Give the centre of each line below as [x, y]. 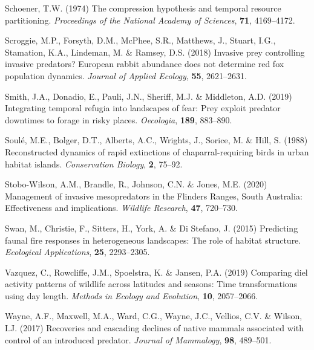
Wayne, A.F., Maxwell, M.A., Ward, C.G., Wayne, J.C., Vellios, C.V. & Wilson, [154, 316]
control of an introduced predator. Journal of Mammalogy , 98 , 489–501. [138, 339]
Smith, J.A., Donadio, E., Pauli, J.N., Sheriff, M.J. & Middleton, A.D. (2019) [149, 96]
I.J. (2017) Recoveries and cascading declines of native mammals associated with [154, 328]
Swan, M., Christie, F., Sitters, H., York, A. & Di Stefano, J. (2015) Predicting [152, 228]
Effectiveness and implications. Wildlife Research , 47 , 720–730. [121, 208]
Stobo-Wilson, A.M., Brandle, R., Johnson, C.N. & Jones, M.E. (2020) [136, 184]
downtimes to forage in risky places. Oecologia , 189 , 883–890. [119, 119]
